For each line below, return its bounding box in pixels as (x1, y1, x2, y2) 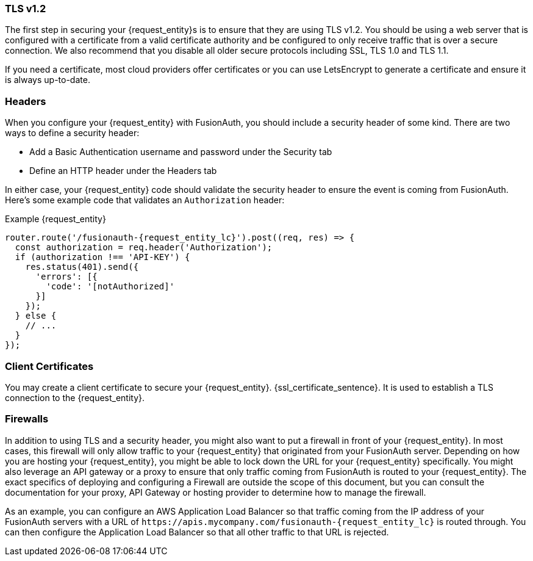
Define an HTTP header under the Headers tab (29, 165, 217, 176)
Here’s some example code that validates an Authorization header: (5, 195, 285, 206)
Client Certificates (5, 360, 94, 372)
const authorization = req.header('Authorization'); (15, 242, 273, 253)
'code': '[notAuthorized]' (46, 281, 175, 292)
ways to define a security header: (5, 128, 140, 139)
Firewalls (5, 413, 49, 425)
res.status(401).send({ (25, 262, 139, 272)
